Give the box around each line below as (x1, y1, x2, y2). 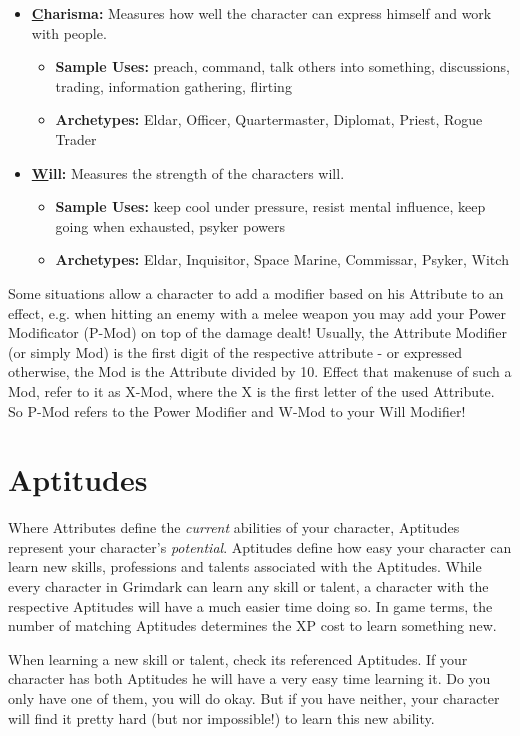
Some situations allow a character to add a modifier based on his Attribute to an (8, 282, 504, 303)
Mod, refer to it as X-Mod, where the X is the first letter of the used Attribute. (8, 380, 495, 401)
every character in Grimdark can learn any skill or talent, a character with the (8, 576, 489, 596)
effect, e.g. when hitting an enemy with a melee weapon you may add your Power (8, 302, 506, 323)
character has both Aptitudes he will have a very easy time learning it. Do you (8, 668, 491, 689)
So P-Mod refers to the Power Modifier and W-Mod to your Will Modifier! (8, 400, 466, 421)
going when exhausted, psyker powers (55, 215, 285, 236)
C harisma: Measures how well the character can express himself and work (31, 3, 492, 23)
